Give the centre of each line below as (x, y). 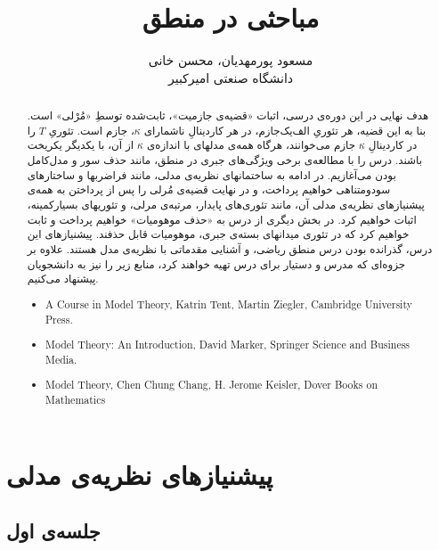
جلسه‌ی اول (53, 531)
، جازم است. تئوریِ (91, 130)
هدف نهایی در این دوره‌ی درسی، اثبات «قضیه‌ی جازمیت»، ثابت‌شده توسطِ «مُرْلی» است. (228, 115)
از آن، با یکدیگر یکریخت (81, 145)
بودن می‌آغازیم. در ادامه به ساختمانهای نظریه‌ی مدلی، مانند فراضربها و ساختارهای (211, 174)
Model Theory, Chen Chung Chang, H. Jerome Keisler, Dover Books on (212, 385)
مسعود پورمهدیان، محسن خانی (231, 60)
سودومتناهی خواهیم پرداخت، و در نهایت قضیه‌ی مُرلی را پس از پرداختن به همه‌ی (209, 189)
